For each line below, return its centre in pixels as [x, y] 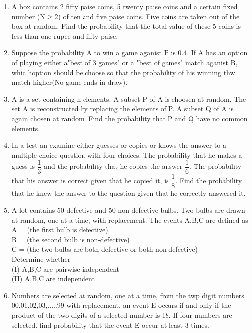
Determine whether [41, 259]
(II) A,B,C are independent [53, 278]
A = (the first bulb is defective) [60, 230]
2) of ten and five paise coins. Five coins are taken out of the [147, 16]
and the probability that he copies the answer [113, 166]
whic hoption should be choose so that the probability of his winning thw [123, 72]
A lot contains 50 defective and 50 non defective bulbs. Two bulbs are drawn [128, 210]
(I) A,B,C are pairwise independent [65, 268]
